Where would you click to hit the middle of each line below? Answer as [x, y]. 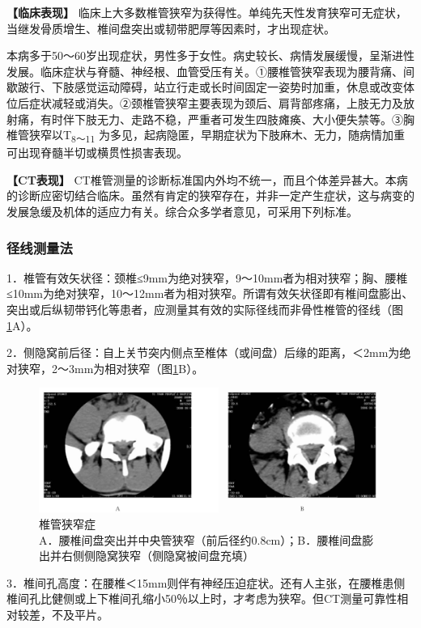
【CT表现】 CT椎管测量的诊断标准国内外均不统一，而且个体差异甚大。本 [202, 179]
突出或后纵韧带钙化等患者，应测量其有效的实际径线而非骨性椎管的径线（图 [205, 310]
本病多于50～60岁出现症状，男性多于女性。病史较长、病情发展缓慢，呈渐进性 [210, 55]
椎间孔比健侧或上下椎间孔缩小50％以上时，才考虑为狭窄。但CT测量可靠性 [202, 598]
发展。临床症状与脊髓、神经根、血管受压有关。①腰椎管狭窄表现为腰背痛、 [205, 71]
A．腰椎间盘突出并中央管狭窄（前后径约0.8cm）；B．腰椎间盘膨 [206, 539]
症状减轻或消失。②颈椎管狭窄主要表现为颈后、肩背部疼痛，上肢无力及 [216, 102]
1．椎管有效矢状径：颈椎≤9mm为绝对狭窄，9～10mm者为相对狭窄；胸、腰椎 [207, 277]
